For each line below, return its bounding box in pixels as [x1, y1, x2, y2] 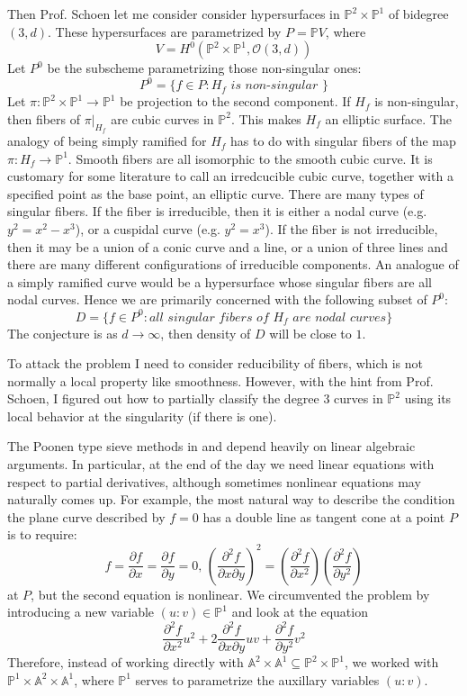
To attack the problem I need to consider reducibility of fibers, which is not [7, 354, 423, 373]
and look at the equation [231, 602, 368, 621]
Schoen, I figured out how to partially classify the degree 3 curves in [7, 389, 383, 408]
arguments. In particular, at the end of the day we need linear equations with [7, 455, 435, 474]
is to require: [7, 525, 77, 544]
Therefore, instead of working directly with [7, 653, 244, 672]
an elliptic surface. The [325, 109, 452, 128]
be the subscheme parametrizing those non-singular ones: [47, 59, 362, 77]
